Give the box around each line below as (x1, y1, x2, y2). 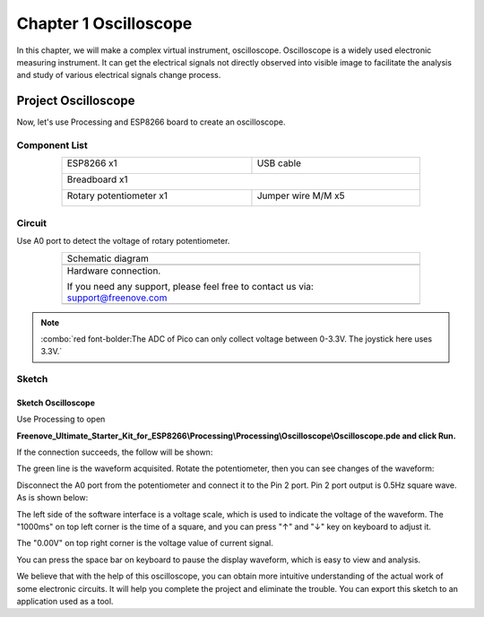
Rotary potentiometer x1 (66, 189, 168, 202)
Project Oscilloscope (16, 93, 135, 109)
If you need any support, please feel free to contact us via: (66, 280, 314, 292)
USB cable (256, 157, 302, 169)
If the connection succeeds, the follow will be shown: (16, 447, 213, 457)
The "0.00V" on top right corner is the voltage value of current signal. (16, 538, 273, 549)
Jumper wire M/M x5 (256, 189, 345, 202)
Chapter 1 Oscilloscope (16, 13, 193, 33)
